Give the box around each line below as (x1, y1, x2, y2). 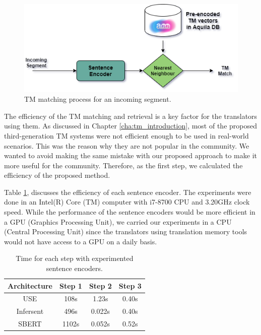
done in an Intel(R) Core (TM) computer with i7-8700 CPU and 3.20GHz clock (4, 196, 250, 207)
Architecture (8, 280, 52, 291)
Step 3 (118, 280, 142, 291)
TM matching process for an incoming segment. (24, 94, 171, 104)
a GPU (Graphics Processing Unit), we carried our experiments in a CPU (4, 216, 232, 227)
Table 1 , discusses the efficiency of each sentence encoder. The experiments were (4, 186, 251, 197)
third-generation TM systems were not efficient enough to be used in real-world (4, 130, 249, 141)
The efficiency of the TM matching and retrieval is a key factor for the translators (4, 110, 257, 121)
